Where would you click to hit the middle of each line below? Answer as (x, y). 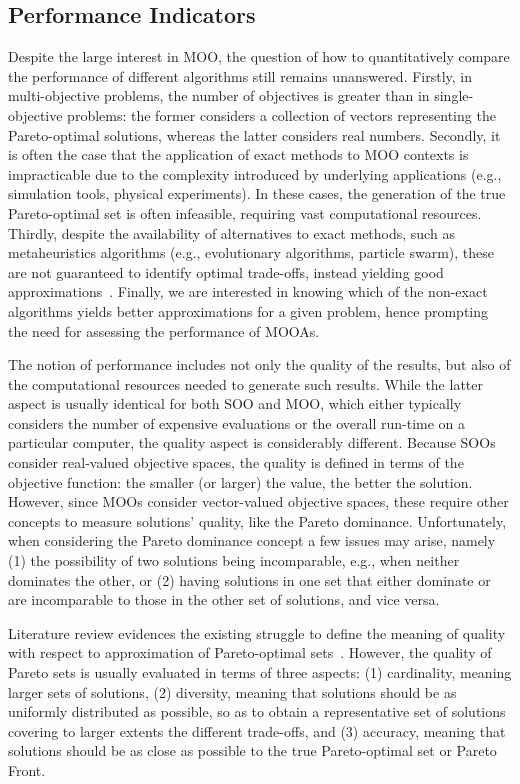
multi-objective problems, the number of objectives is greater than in (219, 95)
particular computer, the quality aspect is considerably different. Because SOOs (252, 442)
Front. (27, 769)
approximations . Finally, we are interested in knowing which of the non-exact (248, 291)
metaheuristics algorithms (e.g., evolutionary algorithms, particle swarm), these (251, 252)
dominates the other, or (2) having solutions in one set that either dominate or (249, 579)
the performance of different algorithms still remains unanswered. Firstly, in (240, 75)
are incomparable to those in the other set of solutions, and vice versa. (224, 599)
